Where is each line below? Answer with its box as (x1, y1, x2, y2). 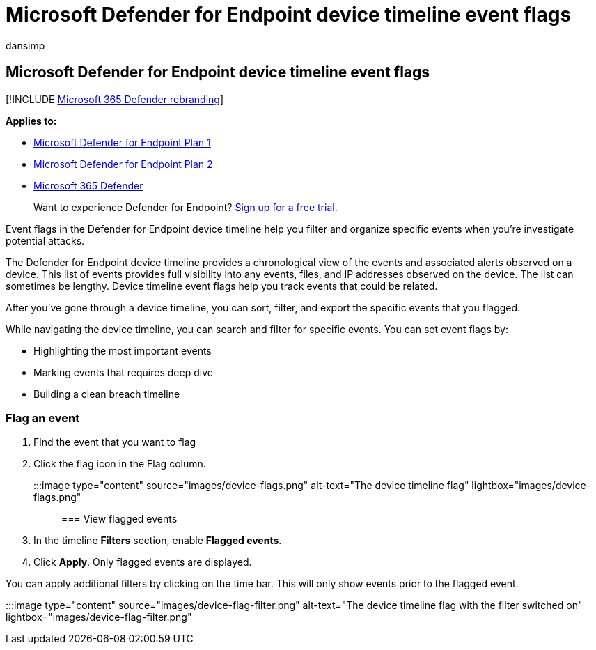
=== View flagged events (61, 513, 178, 525)
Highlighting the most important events (33, 344, 212, 357)
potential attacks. (6, 234, 85, 247)
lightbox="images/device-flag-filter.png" (6, 611, 192, 624)
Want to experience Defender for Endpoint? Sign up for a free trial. (33, 201, 338, 213)
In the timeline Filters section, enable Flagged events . (33, 534, 282, 547)
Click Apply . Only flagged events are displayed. (33, 556, 252, 568)
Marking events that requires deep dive (33, 366, 213, 378)
